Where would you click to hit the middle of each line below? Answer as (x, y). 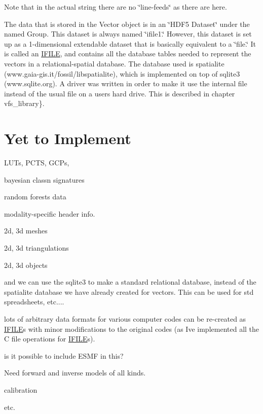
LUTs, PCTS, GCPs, (37, 163)
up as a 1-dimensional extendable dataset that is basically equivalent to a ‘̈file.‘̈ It (130, 43)
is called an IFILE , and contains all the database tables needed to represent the (128, 54)
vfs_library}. (24, 103)
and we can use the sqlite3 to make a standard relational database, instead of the (130, 282)
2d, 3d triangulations (36, 248)
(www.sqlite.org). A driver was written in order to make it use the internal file (126, 83)
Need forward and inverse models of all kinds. (75, 373)
